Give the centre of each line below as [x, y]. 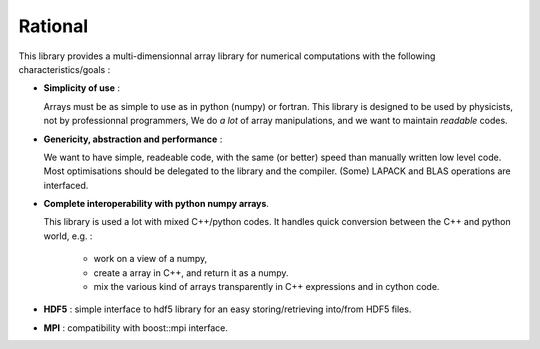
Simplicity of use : [81, 88]
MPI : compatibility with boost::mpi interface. [136, 327]
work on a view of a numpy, [150, 259]
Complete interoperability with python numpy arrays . [156, 204]
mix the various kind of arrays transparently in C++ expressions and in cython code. [266, 287]
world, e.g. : [68, 236]
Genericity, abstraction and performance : [133, 139]
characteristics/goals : [64, 69]
